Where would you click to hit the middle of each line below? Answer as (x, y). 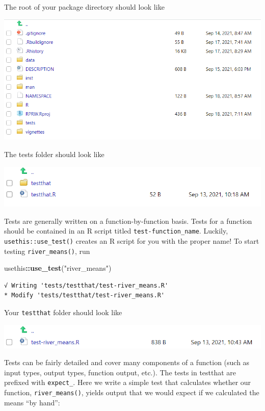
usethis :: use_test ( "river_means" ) (58, 268)
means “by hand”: (32, 402)
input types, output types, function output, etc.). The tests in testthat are (120, 372)
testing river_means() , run (47, 251)
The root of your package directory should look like (84, 7)
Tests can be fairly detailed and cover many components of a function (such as (127, 362)
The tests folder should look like (54, 154)
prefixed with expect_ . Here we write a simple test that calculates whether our (128, 382)
